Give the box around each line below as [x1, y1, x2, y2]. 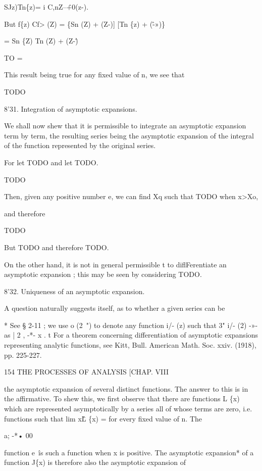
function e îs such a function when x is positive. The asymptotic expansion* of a [4, 447, 254, 457]
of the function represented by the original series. [4, 140, 156, 151]
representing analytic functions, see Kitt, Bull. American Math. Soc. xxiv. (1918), [4, 340, 256, 350]
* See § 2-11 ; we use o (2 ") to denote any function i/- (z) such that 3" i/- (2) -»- [4, 319, 258, 330]
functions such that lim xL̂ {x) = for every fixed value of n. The [4, 413, 202, 423]
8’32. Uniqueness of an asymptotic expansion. [4, 286, 145, 296]
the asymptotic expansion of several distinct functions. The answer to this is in [4, 383, 248, 394]
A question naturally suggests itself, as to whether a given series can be [4, 303, 225, 313]
